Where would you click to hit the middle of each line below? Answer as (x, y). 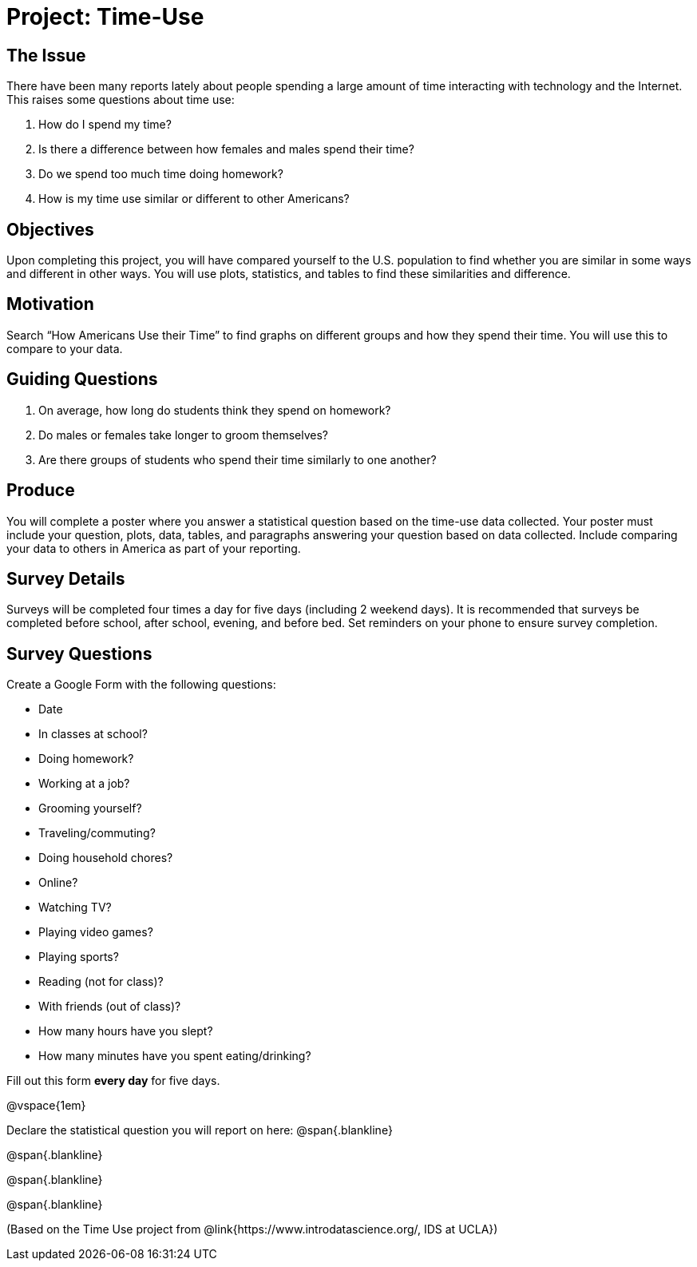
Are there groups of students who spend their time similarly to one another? (238, 459)
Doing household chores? (106, 858)
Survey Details (66, 578)
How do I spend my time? (105, 125)
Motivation (50, 304)
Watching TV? (75, 908)
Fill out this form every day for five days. (113, 1081)
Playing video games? (96, 932)
